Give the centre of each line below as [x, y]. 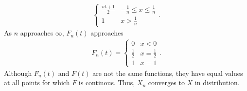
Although [18, 73]
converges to [166, 82]
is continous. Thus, [107, 82]
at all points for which [37, 82]
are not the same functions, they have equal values [168, 73]
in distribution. [217, 82]
